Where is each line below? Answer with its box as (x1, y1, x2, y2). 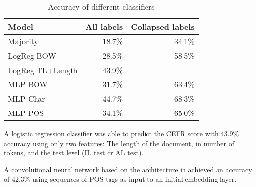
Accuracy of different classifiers (48, 1, 155, 12)
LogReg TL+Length (8, 64, 78, 75)
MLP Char (8, 93, 45, 104)
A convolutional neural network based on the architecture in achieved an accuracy (4, 164, 252, 174)
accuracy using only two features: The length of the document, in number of (4, 138, 234, 148)
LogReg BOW (8, 50, 56, 61)
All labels (85, 21, 123, 32)
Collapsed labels (131, 21, 195, 32)
